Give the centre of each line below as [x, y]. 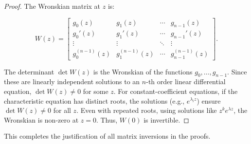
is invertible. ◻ [166, 119]
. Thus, [107, 119]
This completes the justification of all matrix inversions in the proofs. [107, 136]
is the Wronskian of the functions [143, 71]
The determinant [29, 71]
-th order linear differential [186, 81]
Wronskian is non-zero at [41, 119]
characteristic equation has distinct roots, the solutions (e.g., [94, 100]
